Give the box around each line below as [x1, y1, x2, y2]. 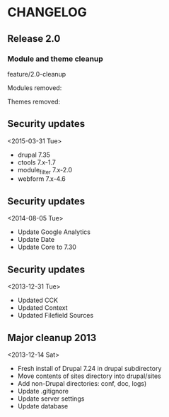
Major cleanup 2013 [7, 331, 97, 344]
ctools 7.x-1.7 [17, 157, 57, 167]
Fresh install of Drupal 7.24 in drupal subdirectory [17, 364, 162, 372]
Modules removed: [7, 83, 62, 92]
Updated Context [17, 304, 69, 312]
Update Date [17, 235, 55, 244]
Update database [17, 401, 69, 410]
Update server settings [17, 394, 85, 403]
